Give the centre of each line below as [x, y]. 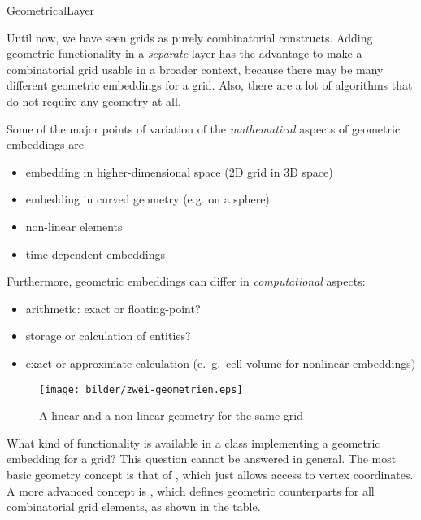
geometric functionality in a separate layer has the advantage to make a [184, 53]
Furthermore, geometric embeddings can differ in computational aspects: [186, 281]
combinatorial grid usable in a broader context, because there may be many [195, 69]
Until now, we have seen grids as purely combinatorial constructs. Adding [190, 37]
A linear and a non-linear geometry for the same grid [171, 415]
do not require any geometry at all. [94, 101]
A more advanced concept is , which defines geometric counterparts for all [191, 490]
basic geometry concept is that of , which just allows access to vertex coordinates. [210, 474]
